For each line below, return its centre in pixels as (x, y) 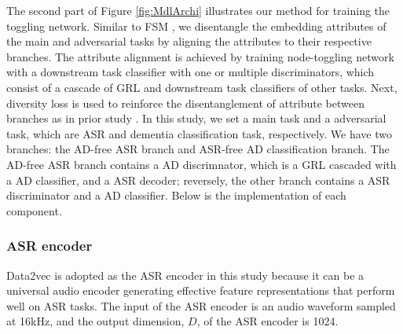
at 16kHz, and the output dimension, (95, 321)
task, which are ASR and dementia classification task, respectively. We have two (200, 133)
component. (34, 210)
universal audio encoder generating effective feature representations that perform (201, 290)
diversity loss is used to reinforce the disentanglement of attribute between (185, 103)
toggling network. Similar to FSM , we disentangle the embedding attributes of (196, 26)
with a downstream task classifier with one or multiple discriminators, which (191, 72)
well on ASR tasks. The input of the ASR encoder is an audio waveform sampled (201, 305)
